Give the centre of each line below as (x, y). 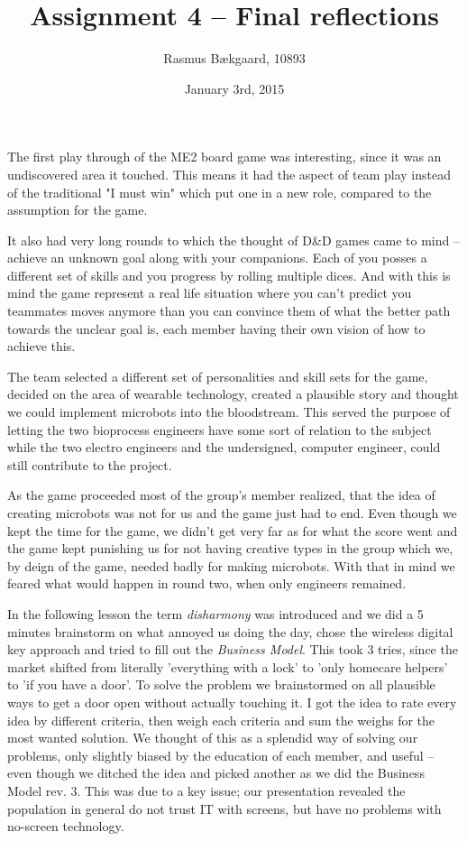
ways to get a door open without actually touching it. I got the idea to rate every (232, 702)
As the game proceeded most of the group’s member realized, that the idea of (221, 495)
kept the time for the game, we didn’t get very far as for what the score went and (233, 530)
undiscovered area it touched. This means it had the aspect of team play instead (229, 174)
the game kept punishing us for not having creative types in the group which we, (230, 548)
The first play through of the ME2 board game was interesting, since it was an (224, 157)
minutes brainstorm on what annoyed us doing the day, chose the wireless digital (230, 631)
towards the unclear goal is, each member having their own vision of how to (216, 328)
